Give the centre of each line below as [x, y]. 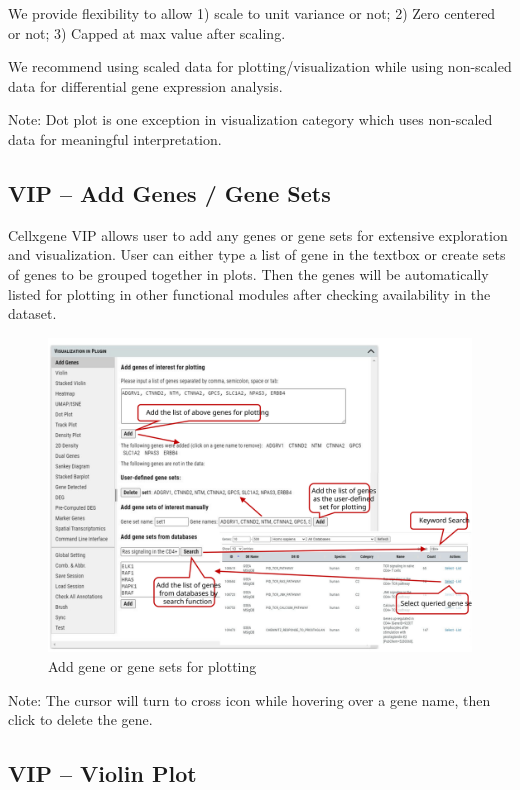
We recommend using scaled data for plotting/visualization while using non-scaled [260, 66]
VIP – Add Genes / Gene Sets [169, 192]
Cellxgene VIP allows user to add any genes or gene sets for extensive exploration [258, 234]
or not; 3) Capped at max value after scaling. [147, 32]
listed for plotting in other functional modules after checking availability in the [249, 293]
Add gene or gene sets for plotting [152, 666]
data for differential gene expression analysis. [145, 85]
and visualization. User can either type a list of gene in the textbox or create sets [257, 254]
